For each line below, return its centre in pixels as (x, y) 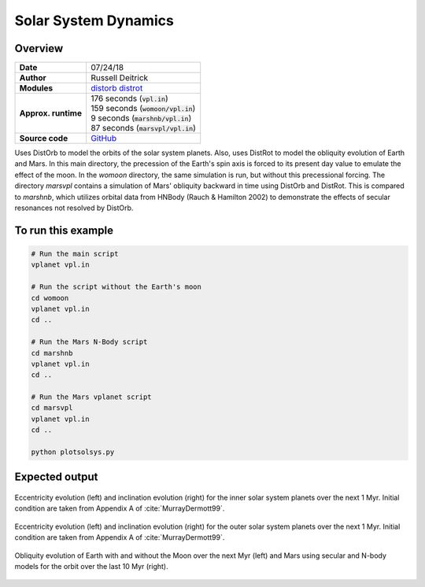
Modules (36, 88)
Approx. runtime (51, 113)
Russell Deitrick (120, 78)
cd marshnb (52, 353)
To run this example (64, 230)
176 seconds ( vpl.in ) (129, 98)
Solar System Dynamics (94, 20)
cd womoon (50, 298)
